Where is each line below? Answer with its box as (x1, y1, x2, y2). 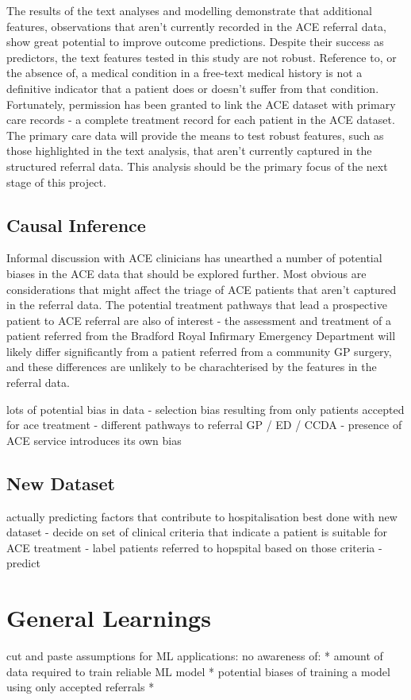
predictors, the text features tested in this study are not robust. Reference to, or (6, 48, 397, 65)
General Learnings (6, 601, 211, 634)
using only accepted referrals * (6, 679, 155, 695)
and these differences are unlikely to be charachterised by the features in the (6, 358, 377, 375)
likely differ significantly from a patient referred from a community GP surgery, (6, 342, 392, 359)
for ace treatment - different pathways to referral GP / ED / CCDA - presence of (6, 416, 402, 433)
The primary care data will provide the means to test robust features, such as (6, 126, 384, 143)
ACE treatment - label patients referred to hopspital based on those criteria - (6, 539, 382, 555)
